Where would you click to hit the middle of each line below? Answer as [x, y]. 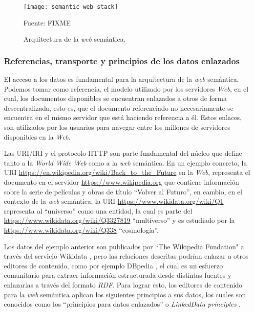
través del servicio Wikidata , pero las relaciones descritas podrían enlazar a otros [126, 256]
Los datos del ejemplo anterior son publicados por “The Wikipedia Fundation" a [124, 246]
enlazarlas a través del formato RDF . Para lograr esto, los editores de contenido [123, 284]
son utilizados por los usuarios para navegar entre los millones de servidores [117, 127]
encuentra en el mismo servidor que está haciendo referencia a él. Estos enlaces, [123, 117]
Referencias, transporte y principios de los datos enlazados [122, 60]
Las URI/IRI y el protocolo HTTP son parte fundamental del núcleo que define [123, 153]
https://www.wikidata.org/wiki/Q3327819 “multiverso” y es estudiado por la [119, 220]
